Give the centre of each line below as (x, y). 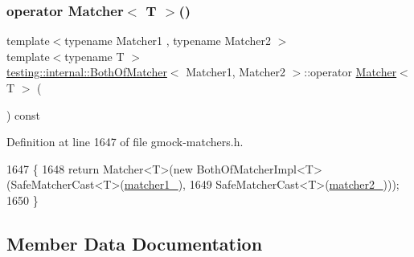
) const (24, 114)
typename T (94, 56)
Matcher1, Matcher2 (236, 72)
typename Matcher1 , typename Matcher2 (168, 41)
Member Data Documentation (135, 243)
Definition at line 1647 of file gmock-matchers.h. (125, 142)
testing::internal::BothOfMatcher (87, 72)
